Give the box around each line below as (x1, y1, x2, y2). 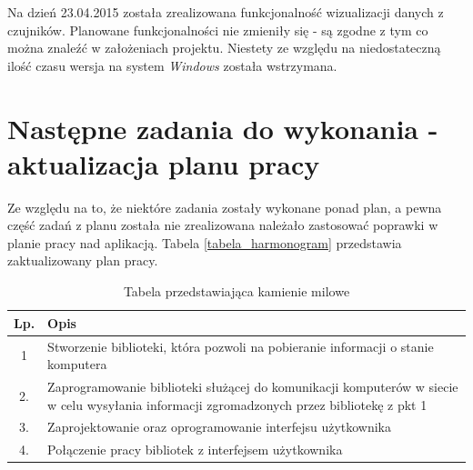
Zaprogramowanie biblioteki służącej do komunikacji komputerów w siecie (47, 376, 458, 395)
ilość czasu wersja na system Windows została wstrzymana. (7, 55, 337, 75)
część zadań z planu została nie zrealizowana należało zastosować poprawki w (7, 215, 438, 235)
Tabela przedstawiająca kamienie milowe (123, 282, 350, 301)
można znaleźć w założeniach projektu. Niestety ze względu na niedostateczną (7, 38, 441, 57)
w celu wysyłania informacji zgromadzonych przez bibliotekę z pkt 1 (47, 395, 428, 414)
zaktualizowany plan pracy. (7, 251, 158, 270)
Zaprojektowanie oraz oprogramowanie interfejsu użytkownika (47, 417, 392, 436)
